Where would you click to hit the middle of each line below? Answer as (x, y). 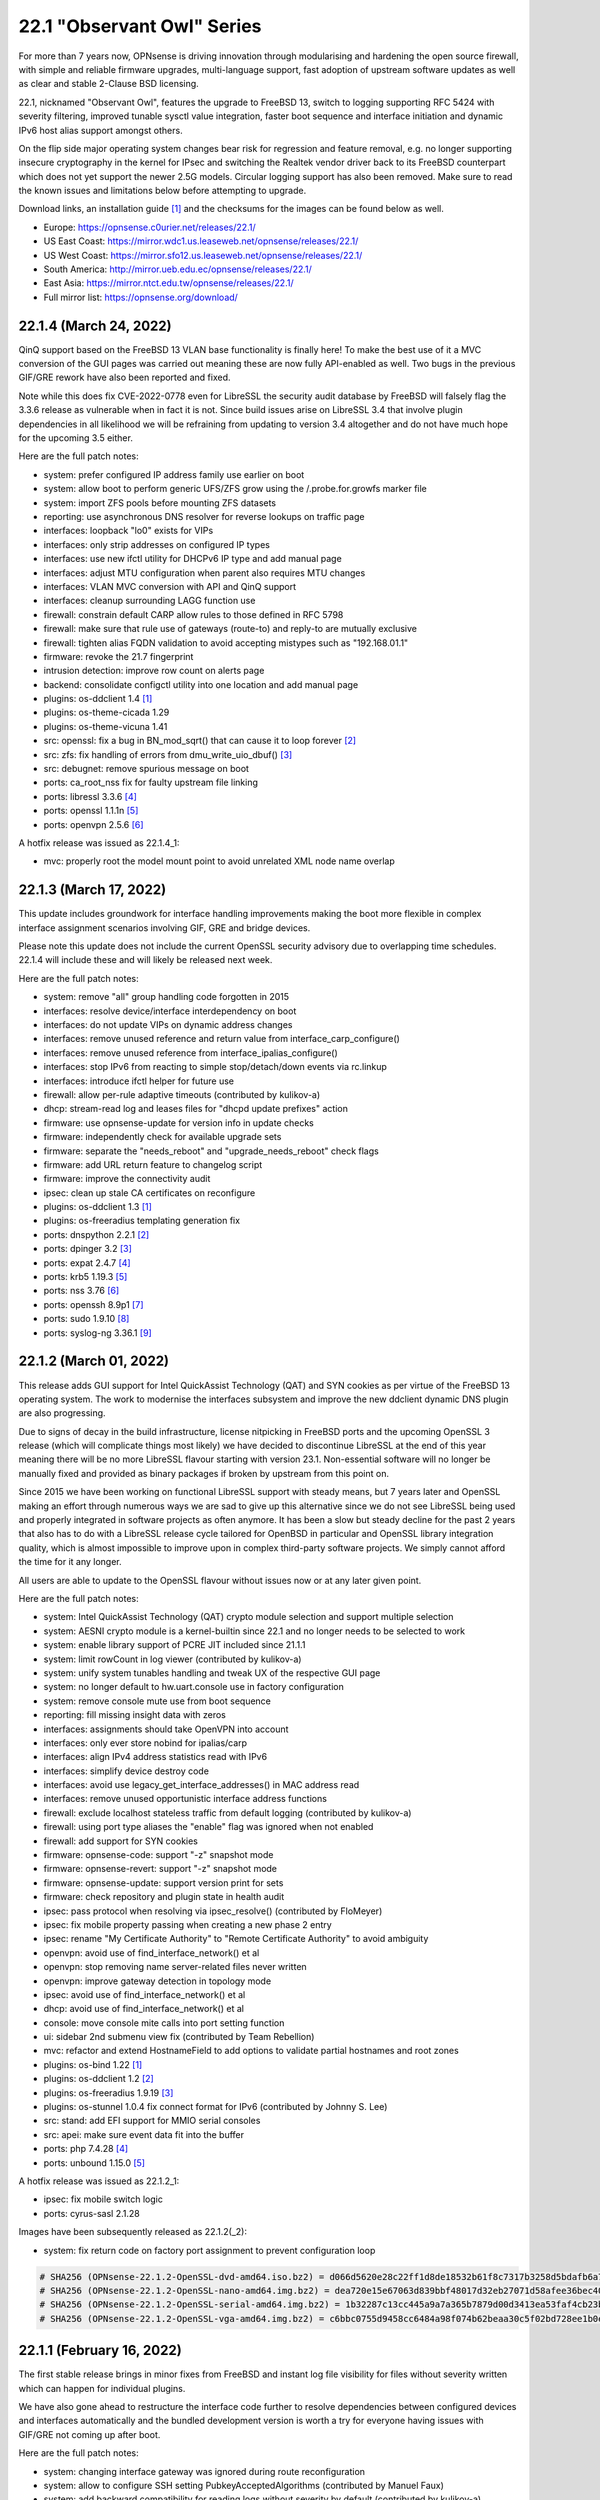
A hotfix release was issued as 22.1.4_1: (99, 842)
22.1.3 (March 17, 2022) (92, 890)
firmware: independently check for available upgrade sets (162, 1137)
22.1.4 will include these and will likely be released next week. (145, 960)
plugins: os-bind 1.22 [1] (93, 2064)
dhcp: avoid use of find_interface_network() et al (144, 2009)
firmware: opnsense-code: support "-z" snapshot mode (158, 1855)
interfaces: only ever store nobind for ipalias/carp (145, 1742)
